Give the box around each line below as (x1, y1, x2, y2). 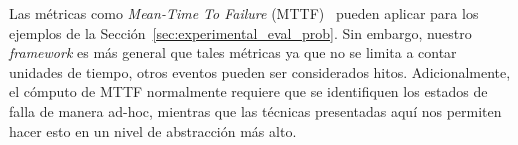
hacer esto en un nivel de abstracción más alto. (9, 120, 297, 141)
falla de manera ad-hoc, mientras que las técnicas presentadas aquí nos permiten (9, 100, 502, 121)
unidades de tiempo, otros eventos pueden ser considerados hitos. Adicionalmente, (9, 61, 511, 82)
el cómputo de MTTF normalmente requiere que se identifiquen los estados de (9, 81, 488, 102)
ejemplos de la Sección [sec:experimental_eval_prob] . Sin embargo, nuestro (9, 22, 472, 43)
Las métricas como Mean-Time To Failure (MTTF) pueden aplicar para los (9, 3, 479, 23)
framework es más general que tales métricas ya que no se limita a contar (9, 42, 457, 63)
